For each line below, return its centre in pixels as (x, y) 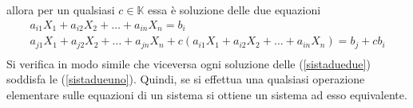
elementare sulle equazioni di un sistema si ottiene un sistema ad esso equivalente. (207, 94)
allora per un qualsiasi (61, 10)
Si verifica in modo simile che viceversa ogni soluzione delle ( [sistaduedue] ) (189, 63)
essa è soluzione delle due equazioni (234, 10)
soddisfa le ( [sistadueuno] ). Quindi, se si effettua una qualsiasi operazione (186, 79)
